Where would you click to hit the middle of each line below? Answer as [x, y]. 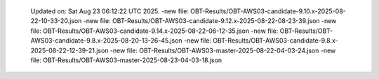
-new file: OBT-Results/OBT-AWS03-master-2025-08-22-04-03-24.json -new [223, 50]
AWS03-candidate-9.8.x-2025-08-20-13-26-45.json [106, 41]
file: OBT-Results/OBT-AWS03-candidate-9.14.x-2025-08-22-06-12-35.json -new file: [154, 31]
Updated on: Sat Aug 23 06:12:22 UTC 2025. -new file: [110, 11]
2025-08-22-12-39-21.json [69, 50]
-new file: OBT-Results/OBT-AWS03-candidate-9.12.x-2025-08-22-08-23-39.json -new [210, 21]
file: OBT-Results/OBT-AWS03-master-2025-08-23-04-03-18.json [126, 60]
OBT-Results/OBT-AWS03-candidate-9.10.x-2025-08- [268, 11]
